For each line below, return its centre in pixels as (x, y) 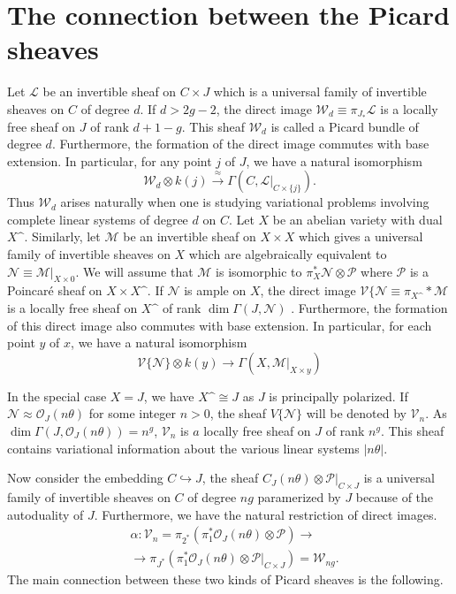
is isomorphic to (259, 271)
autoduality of (46, 514)
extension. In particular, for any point (110, 160)
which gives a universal (361, 236)
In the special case (57, 396)
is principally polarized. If (338, 396)
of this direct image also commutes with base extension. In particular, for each (220, 325)
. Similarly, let (62, 236)
